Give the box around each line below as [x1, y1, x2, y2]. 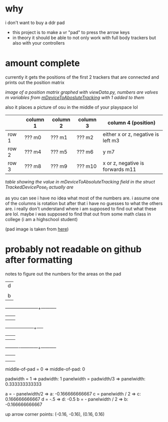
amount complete [5, 58, 80, 69]
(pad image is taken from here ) [5, 226, 69, 232]
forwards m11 [102, 166, 136, 173]
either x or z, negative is [102, 131, 159, 138]
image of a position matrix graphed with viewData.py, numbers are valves [5, 89, 158, 95]
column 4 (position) [107, 119, 156, 126]
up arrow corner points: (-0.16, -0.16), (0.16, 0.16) [5, 411, 105, 417]
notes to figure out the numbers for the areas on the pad [5, 271, 121, 277]
